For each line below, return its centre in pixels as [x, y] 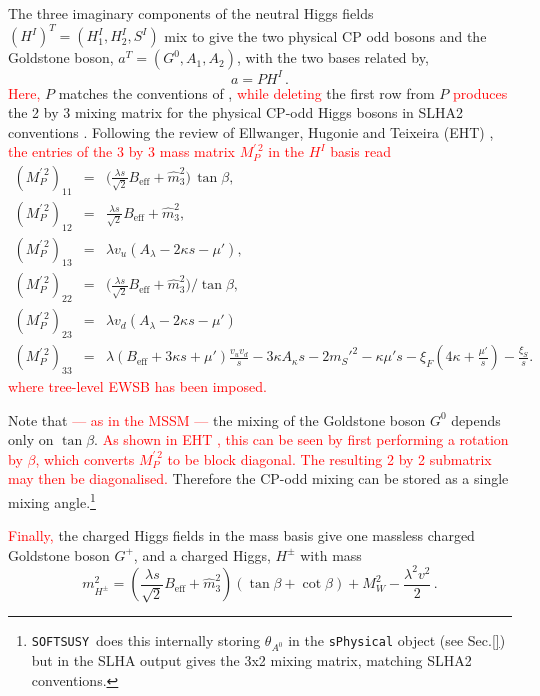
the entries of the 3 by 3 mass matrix [121, 151]
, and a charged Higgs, [202, 554]
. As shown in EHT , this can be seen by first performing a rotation [301, 439]
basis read [360, 151]
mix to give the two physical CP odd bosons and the [325, 35]
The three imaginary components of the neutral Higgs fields [191, 13]
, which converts [85, 458]
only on [31, 439]
